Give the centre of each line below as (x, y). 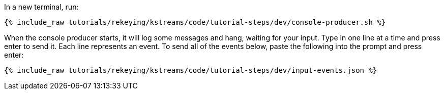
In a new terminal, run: (41, 7)
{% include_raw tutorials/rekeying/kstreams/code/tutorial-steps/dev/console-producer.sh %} (195, 22)
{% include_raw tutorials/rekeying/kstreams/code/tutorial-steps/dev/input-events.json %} (191, 70)
